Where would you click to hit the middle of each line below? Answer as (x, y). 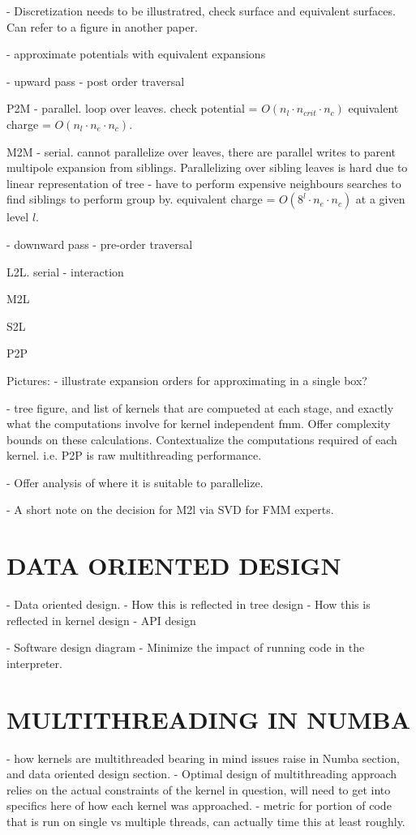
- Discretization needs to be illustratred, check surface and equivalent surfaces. (201, 11)
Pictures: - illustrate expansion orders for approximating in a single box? (187, 380)
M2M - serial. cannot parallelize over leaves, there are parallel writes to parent (202, 151)
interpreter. (34, 663)
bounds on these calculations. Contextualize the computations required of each (202, 439)
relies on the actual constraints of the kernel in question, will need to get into (199, 789)
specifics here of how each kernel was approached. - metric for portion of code (199, 805)
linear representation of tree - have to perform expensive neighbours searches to (204, 183)
